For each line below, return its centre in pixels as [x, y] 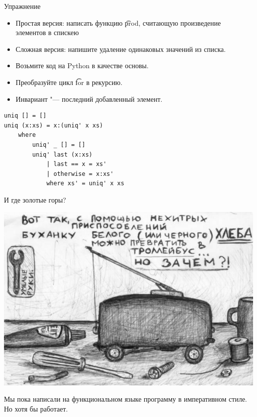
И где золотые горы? [35, 199]
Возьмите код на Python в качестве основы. [82, 65]
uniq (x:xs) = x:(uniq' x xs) [54, 125]
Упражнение [22, 6]
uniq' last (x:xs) [62, 154]
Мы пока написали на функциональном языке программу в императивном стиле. [126, 399]
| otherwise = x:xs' [80, 174]
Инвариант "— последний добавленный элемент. [89, 99]
